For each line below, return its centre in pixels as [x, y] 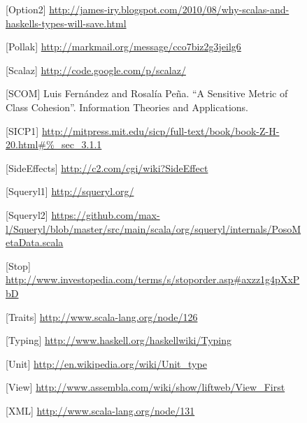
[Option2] [26, 9]
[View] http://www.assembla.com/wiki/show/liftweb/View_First [145, 387]
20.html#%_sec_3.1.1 [54, 144]
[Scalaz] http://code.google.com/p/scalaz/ [96, 70]
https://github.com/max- [106, 214]
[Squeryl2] [27, 214]
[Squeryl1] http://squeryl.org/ [70, 191]
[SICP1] [22, 130]
